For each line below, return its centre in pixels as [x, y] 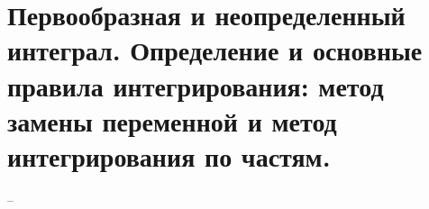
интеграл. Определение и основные [215, 50]
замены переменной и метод [172, 120]
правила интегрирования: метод [196, 85]
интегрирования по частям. [169, 155]
